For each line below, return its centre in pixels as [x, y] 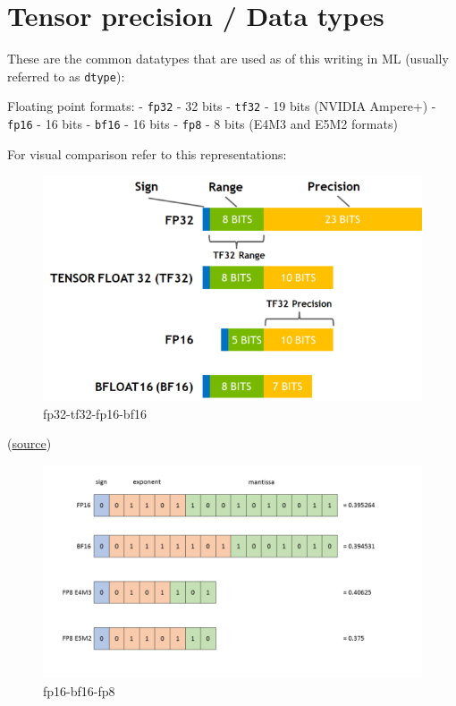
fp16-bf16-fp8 [79, 690]
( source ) [30, 443]
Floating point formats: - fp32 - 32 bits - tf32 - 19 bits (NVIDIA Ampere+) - [222, 106]
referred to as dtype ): [66, 76]
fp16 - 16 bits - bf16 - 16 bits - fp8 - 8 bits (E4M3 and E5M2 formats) [203, 124]
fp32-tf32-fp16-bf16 [95, 413]
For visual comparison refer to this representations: [147, 153]
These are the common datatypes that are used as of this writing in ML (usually [228, 59]
